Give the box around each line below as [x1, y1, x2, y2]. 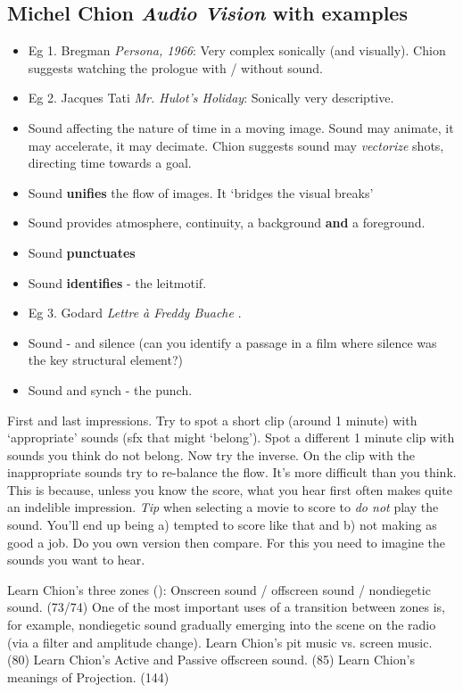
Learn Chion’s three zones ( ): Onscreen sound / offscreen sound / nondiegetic [7, 580, 431, 598]
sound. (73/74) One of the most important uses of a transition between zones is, [7, 598, 445, 616]
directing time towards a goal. [28, 153, 192, 172]
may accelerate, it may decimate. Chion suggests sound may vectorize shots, [28, 136, 444, 154]
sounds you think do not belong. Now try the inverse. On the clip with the [7, 445, 415, 464]
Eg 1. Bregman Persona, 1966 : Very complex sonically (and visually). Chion [28, 41, 446, 60]
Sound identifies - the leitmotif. [28, 273, 207, 292]
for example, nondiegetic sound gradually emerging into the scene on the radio [7, 615, 436, 634]
